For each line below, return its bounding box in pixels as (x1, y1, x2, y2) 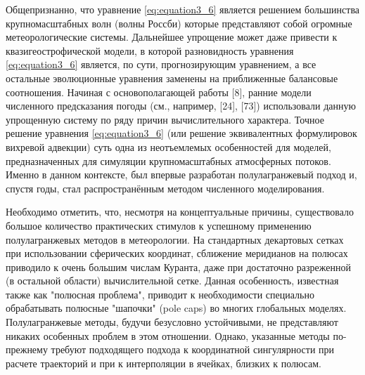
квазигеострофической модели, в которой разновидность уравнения (6, 43, 294, 58)
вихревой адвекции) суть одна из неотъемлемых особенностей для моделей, (6, 139, 331, 154)
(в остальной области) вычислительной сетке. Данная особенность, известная (6, 273, 339, 288)
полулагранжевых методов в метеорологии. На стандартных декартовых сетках (6, 232, 344, 246)
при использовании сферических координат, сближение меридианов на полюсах (6, 246, 348, 261)
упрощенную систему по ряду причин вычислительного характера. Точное (6, 112, 324, 126)
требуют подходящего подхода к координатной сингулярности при (51, 342, 335, 357)
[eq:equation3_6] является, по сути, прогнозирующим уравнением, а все (6, 57, 316, 72)
